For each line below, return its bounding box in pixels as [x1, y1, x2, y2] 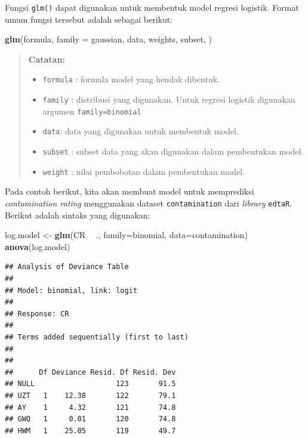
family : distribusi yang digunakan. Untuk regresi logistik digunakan [42, 93, 295, 106]
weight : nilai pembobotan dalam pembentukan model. [42, 165, 245, 177]
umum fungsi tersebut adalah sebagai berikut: [5, 13, 173, 25]
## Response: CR [5, 309, 69, 318]
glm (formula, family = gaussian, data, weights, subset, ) [5, 33, 212, 45]
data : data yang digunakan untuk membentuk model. [42, 125, 239, 137]
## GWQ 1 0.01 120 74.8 [5, 415, 176, 424]
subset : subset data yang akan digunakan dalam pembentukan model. [42, 145, 304, 158]
